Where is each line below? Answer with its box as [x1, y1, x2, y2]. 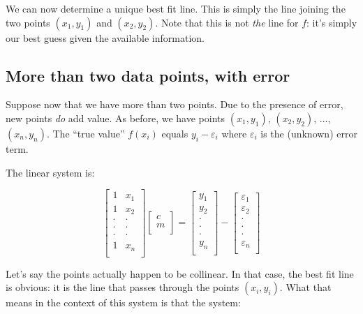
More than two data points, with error [6, 64, 290, 86]
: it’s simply [306, 15, 357, 29]
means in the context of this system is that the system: [6, 295, 241, 310]
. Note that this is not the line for [155, 15, 299, 29]
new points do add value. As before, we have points [6, 110, 225, 125]
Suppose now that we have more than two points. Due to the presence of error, [6, 97, 343, 112]
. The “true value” [46, 126, 125, 140]
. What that [279, 280, 332, 294]
